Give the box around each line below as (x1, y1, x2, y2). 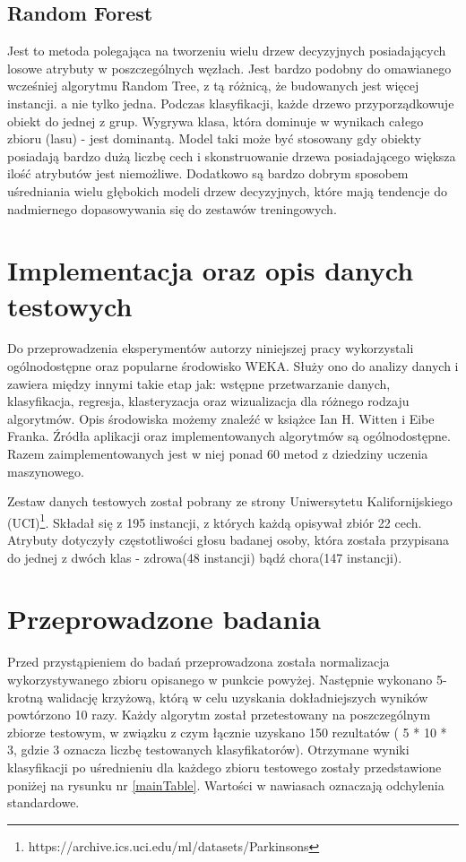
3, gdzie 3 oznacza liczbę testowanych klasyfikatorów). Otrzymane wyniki (7, 740, 410, 759)
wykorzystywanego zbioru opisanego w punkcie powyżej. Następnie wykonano (7, 669, 433, 688)
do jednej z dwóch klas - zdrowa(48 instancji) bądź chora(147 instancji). (7, 547, 402, 566)
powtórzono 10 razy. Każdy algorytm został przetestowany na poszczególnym (7, 705, 431, 724)
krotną (7, 687, 44, 706)
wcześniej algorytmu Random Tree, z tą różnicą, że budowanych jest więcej (7, 76, 419, 95)
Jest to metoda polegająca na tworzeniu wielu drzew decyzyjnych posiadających (7, 41, 446, 60)
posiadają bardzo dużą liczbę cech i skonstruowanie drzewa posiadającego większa (7, 146, 456, 165)
